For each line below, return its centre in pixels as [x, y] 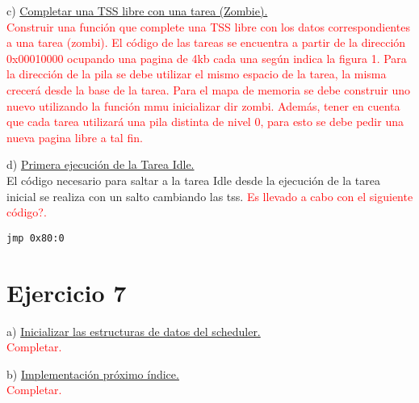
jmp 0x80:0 [36, 238]
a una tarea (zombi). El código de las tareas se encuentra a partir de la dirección [206, 42]
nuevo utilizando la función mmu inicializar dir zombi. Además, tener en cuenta [203, 105]
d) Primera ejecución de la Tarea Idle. [101, 164]
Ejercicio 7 [67, 292]
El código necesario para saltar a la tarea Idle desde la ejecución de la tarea [193, 180]
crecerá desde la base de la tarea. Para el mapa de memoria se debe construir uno [209, 89]
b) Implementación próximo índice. [93, 374]
